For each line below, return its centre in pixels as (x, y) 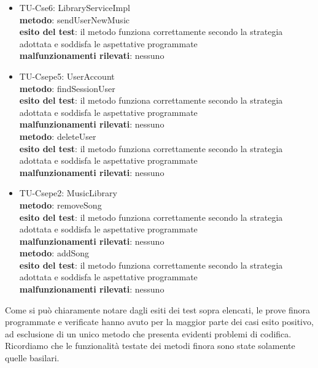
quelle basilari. (32, 358)
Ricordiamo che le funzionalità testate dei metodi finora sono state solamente (150, 346)
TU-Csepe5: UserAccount (67, 76)
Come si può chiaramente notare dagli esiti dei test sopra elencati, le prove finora (158, 309)
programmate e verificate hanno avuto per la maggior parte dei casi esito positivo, (159, 322)
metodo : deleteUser (58, 136)
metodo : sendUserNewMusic (74, 19)
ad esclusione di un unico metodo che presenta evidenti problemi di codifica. (148, 333)
